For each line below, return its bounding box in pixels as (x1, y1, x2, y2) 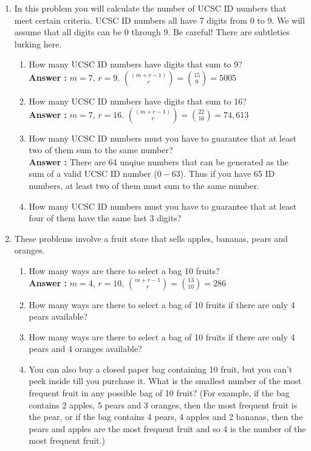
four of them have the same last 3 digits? (29, 212, 182, 224)
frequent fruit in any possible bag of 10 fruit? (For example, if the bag (29, 387, 290, 399)
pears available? (29, 310, 88, 323)
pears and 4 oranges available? (29, 342, 142, 355)
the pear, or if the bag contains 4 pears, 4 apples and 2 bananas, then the (29, 410, 303, 423)
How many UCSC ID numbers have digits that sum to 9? (29, 58, 242, 71)
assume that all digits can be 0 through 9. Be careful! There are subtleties (14, 26, 290, 38)
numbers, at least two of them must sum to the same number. (29, 179, 259, 191)
